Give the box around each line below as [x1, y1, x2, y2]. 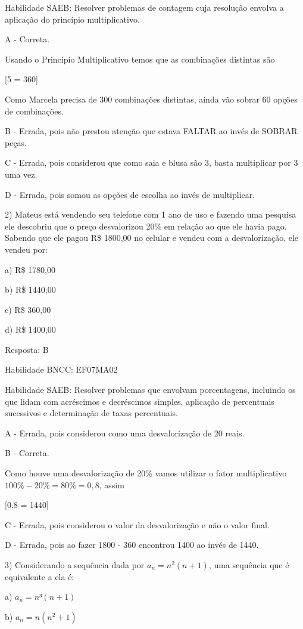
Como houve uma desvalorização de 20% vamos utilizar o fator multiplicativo [5, 467, 287, 479]
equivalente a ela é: [5, 570, 74, 582]
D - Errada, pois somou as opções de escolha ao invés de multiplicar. [5, 188, 255, 200]
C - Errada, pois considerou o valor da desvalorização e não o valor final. [5, 518, 270, 531]
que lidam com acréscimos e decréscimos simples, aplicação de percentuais [5, 395, 274, 407]
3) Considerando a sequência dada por [5, 559, 145, 571]
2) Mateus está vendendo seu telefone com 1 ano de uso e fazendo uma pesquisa [5, 208, 296, 221]
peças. [5, 136, 27, 148]
